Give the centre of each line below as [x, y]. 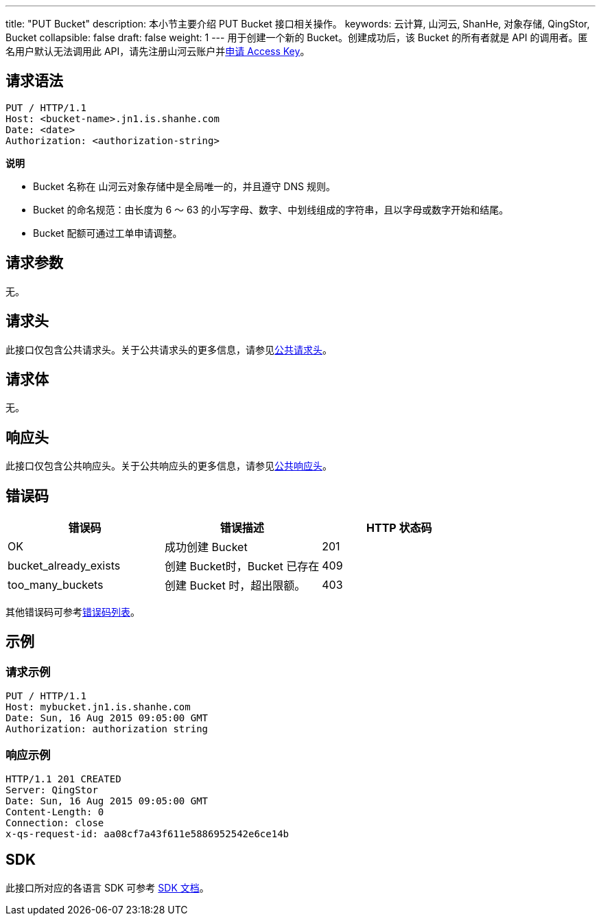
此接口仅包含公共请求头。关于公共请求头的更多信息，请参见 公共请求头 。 [169, 349]
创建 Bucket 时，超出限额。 [235, 586]
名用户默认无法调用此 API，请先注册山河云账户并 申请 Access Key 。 [158, 51]
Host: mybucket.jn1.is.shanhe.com [98, 707]
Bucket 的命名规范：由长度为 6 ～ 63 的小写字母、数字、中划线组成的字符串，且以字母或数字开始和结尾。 [271, 209]
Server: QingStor [52, 790]
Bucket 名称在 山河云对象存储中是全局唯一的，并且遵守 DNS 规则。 [184, 186]
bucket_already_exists [64, 566]
